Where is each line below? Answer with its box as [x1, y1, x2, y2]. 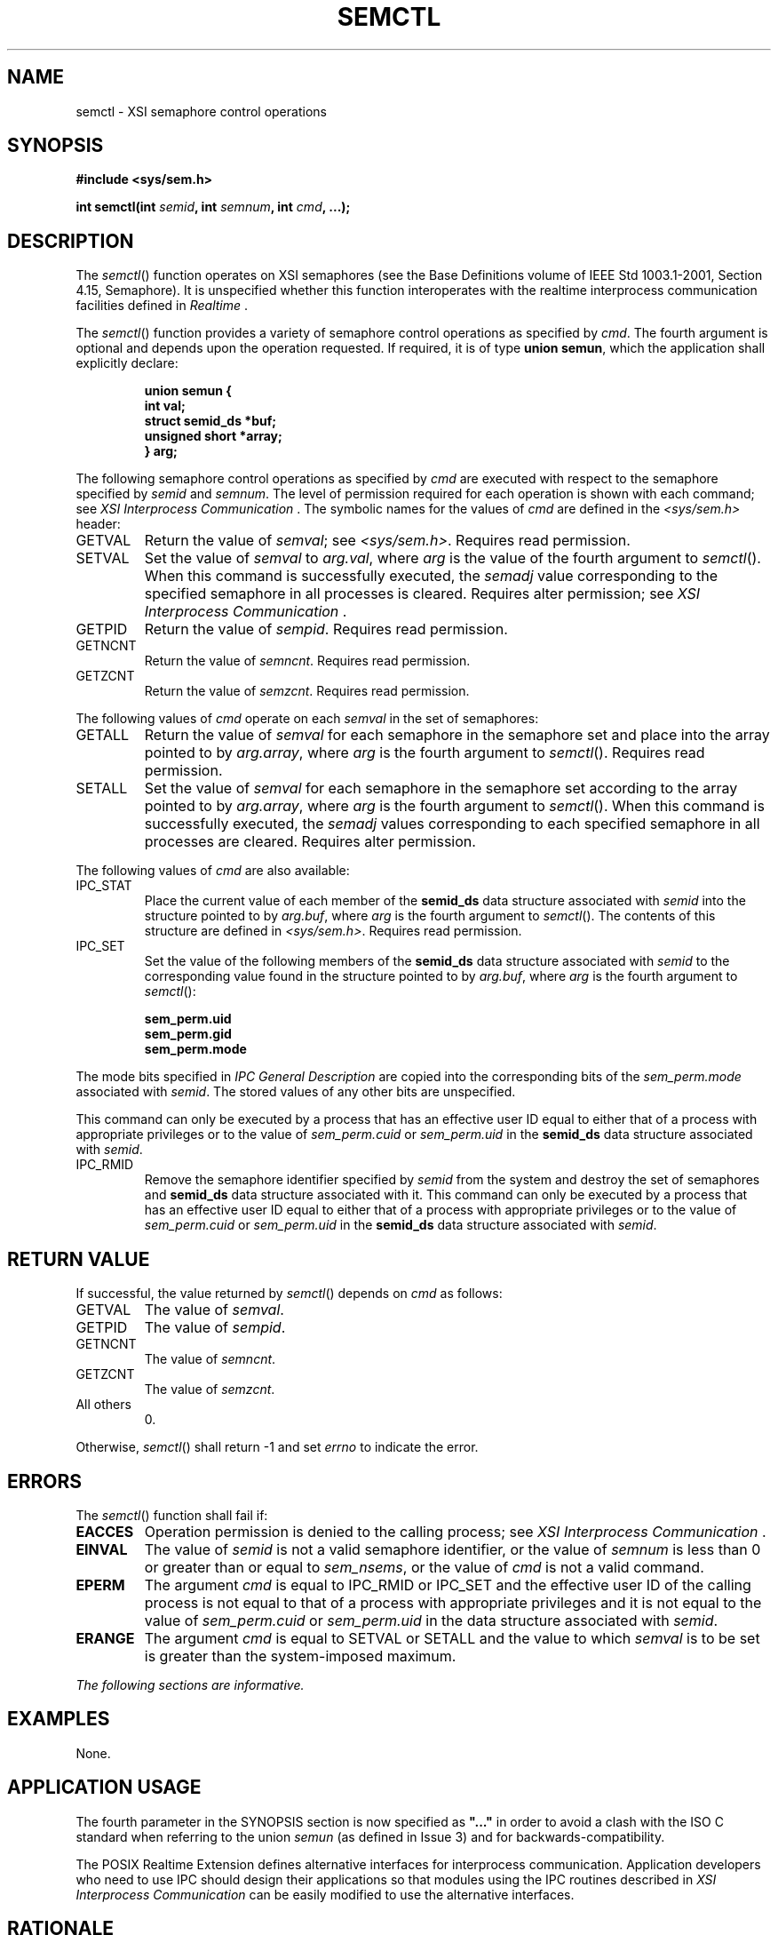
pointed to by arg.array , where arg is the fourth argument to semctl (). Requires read [144, 744, 705, 762]
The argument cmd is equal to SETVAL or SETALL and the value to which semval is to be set [144, 1628, 760, 1647]
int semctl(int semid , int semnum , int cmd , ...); [75, 199, 351, 215]
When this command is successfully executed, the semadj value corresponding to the [144, 567, 718, 585]
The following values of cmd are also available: [75, 863, 350, 879]
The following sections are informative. [75, 1676, 305, 1692]
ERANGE [75, 1628, 135, 1647]
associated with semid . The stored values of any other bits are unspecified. [75, 1084, 516, 1100]
